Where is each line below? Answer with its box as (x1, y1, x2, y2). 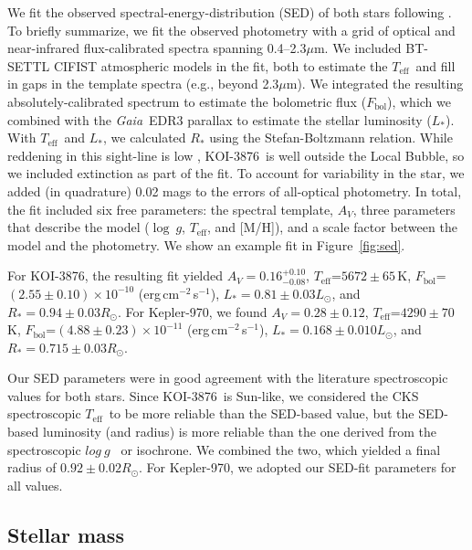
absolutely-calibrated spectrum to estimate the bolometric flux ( (7, 91, 367, 111)
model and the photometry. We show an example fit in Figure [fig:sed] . (7, 235, 405, 254)
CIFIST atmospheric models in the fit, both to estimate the (53, 56, 388, 75)
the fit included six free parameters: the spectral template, (7, 199, 333, 218)
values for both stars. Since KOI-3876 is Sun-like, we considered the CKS (7, 386, 419, 405)
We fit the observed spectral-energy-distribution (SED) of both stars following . (7, 3, 452, 21)
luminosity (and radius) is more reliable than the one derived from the (42, 422, 436, 441)
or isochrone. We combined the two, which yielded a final (121, 439, 441, 459)
